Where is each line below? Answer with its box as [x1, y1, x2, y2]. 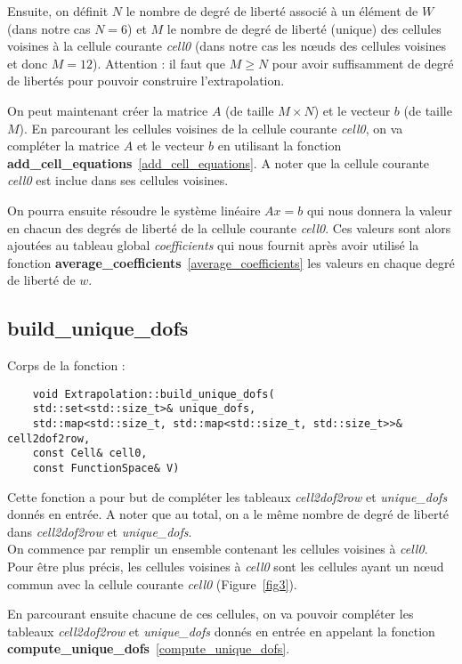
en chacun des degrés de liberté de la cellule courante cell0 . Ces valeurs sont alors [7, 218, 451, 237]
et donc [7, 53, 48, 72]
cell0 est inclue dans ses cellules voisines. [7, 171, 229, 190]
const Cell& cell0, [32, 447, 148, 460]
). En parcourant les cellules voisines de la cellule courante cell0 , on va [19, 118, 403, 137]
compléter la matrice [7, 136, 120, 155]
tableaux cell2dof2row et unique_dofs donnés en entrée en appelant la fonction [7, 621, 435, 640]
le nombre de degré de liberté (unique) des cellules [166, 19, 442, 37]
